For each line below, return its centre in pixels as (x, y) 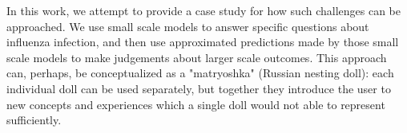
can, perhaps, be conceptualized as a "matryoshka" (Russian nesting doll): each (200, 73)
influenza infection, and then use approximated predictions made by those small (203, 42)
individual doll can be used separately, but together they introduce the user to (199, 88)
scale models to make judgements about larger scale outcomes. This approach (197, 57)
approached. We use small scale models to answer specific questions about (188, 26)
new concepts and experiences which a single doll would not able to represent (196, 104)
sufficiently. (34, 120)
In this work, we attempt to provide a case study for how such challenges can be (204, 10)
